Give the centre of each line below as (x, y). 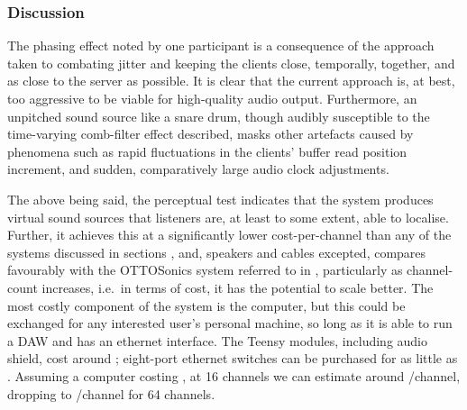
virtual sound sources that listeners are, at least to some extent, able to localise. (228, 217)
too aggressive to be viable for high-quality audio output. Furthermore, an (212, 98)
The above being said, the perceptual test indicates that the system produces (220, 199)
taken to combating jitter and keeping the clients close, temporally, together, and (231, 63)
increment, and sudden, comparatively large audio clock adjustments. (198, 169)
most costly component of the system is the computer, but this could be (206, 305)
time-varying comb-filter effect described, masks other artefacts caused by (211, 134)
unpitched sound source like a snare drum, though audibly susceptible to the (219, 116)
